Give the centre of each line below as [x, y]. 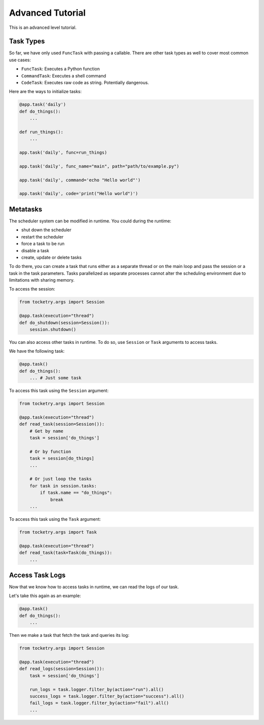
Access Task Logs [37, 575]
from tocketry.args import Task [58, 532]
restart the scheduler [42, 237]
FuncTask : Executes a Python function [61, 69]
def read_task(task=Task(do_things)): [66, 553]
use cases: [20, 60]
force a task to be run [43, 244]
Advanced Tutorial [47, 13]
